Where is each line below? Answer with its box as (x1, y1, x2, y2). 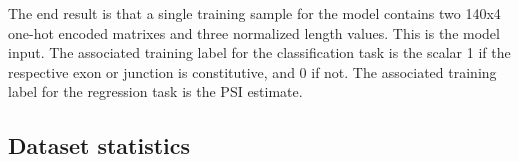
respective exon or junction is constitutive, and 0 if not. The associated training (8, 61, 497, 82)
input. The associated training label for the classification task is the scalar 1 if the (8, 42, 511, 63)
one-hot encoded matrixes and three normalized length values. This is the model (8, 22, 500, 43)
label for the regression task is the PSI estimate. (8, 81, 303, 102)
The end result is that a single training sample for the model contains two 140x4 (8, 3, 501, 23)
